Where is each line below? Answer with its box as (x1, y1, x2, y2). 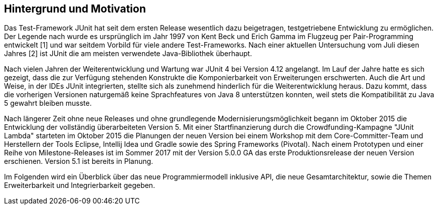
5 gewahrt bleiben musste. (4, 99, 92, 108)
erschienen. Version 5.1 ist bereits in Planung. (4, 157, 154, 166)
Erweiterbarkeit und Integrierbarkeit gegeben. (4, 181, 155, 190)
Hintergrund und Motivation (4, 3, 146, 15)
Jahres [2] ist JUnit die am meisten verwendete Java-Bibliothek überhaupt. (4, 49, 252, 58)
